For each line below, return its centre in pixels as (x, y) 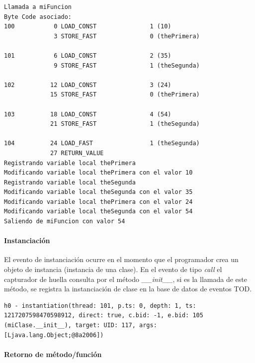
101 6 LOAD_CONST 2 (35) (88, 55)
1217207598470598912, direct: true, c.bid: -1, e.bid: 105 (104, 316)
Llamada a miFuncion (38, 7)
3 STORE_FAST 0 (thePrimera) (127, 36)
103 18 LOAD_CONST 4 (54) (88, 114)
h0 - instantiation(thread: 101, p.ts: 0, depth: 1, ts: (100, 306)
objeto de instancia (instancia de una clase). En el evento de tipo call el (113, 269)
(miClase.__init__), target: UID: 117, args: (81, 325)
